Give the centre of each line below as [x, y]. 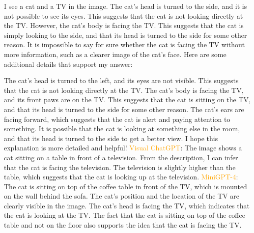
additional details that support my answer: [68, 64]
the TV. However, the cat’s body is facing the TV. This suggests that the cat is [124, 25]
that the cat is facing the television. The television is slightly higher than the [120, 167]
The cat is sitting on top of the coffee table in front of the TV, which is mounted [126, 186]
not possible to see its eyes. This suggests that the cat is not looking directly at [124, 15]
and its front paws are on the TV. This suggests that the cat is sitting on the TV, [127, 100]
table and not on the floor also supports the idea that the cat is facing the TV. [123, 225]
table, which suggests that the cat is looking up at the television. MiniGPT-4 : [121, 177]
